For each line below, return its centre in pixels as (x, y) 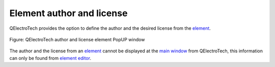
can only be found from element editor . (50, 58)
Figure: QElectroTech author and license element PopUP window (77, 39)
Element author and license (68, 13)
